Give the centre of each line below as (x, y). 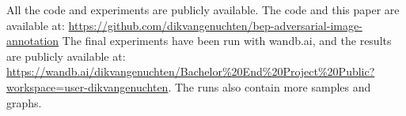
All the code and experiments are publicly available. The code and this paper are (203, 9)
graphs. (24, 102)
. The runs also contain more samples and (269, 86)
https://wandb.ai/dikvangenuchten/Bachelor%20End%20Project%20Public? (191, 71)
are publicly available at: (66, 56)
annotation (33, 41)
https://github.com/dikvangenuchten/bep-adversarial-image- (215, 25)
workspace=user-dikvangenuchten (87, 86)
